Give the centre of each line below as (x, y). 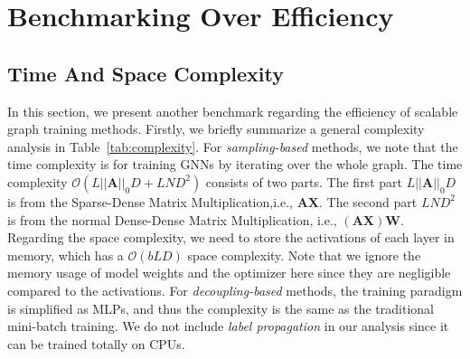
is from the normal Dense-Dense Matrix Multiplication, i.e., (172, 219)
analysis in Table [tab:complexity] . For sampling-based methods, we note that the (233, 146)
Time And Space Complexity (146, 73)
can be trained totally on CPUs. (96, 343)
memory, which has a (66, 255)
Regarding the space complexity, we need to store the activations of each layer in (231, 237)
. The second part (368, 201)
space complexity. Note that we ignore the (304, 255)
